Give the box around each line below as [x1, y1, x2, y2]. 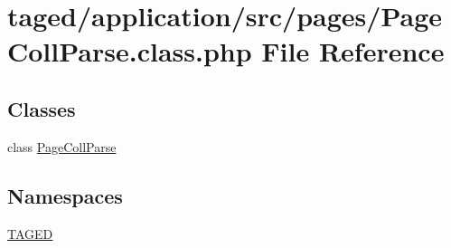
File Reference [261, 33, 445, 70]
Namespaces [7, 181, 123, 209]
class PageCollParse [7, 137, 117, 156]
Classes [7, 94, 76, 122]
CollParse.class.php [7, 33, 252, 70]
